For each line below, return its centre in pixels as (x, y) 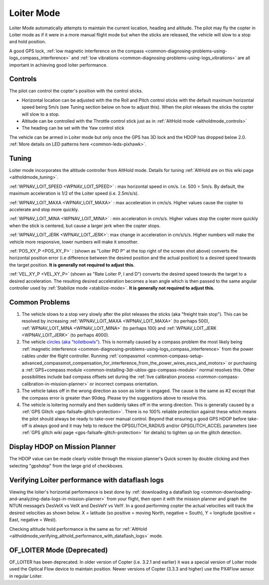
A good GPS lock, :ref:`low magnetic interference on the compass (76, 51)
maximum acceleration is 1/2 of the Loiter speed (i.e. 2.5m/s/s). (74, 193)
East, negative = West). (33, 520)
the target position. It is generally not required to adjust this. (72, 265)
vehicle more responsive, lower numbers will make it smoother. (74, 242)
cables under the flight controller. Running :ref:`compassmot (83, 356)
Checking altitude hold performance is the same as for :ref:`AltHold (78, 529)
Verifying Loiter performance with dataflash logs (87, 480)
